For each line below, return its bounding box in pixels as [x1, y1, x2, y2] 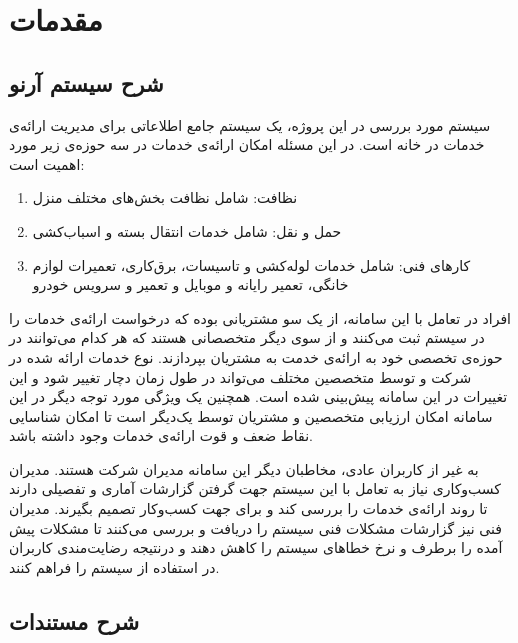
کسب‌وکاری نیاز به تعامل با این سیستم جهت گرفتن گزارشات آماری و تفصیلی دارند [9, 478, 502, 499]
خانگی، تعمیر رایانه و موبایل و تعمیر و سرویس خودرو [32, 274, 349, 295]
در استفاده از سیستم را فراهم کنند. [9, 556, 220, 577]
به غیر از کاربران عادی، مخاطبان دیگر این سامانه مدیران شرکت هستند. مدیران [9, 458, 479, 479]
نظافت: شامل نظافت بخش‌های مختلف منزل [32, 187, 298, 208]
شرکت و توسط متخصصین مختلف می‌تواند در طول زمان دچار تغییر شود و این [9, 366, 472, 387]
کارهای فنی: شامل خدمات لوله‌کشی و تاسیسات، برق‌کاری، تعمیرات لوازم [32, 254, 471, 275]
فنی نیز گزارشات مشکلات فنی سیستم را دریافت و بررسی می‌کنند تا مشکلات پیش [9, 517, 502, 538]
